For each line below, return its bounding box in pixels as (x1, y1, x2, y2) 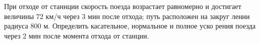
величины (4, 10, 34, 21)
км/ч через (45, 10, 80, 21)
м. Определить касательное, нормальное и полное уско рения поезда (43, 20, 256, 31)
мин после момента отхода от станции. (28, 30, 149, 40)
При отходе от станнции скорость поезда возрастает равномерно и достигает (4, 1, 242, 11)
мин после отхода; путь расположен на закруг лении (87, 10, 250, 21)
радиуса (4, 20, 28, 31)
